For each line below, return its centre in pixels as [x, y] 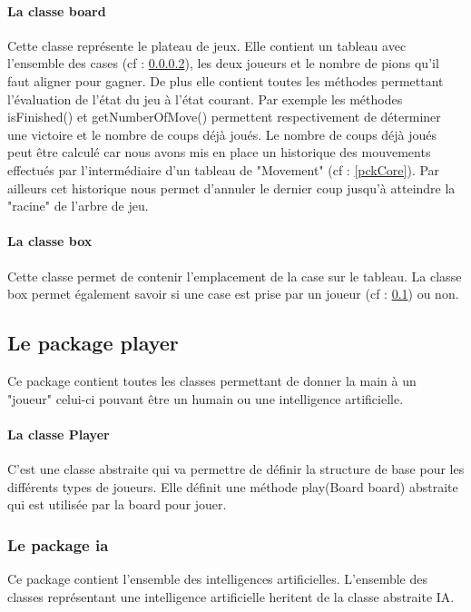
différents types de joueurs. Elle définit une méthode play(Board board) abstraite [233, 486]
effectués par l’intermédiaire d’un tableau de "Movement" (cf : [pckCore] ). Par [224, 169]
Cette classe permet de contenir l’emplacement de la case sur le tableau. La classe [235, 276]
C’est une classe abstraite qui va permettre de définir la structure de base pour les [236, 468]
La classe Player [59, 434]
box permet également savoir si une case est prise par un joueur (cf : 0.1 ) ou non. [233, 294]
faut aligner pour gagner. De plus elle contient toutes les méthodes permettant [226, 80]
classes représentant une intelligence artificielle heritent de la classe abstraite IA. [231, 596]
